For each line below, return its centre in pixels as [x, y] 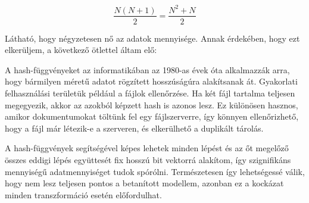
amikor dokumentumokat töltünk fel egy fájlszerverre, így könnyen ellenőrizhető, [152, 116]
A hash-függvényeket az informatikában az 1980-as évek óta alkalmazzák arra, [147, 69]
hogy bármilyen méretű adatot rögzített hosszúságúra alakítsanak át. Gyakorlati [151, 81]
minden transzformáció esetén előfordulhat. [83, 194]
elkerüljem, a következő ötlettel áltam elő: [81, 50]
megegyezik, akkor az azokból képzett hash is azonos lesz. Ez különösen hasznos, [152, 104]
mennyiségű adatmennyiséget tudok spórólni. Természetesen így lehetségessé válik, [155, 171]
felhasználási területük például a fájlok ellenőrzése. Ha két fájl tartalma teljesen [150, 93]
